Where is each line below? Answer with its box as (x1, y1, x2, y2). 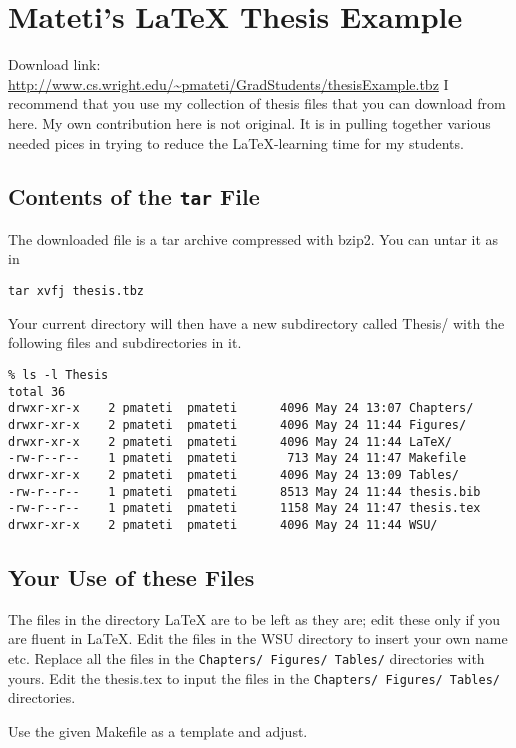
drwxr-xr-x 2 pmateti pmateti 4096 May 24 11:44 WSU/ (8, 517, 438, 532)
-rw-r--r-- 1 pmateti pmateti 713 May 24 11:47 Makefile (8, 451, 467, 466)
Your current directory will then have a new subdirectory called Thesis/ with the (8, 312, 505, 333)
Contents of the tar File (8, 181, 260, 212)
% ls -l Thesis (8, 367, 109, 382)
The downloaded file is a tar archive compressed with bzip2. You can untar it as (8, 228, 499, 249)
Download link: (8, 54, 101, 75)
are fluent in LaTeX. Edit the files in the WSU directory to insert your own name (8, 628, 508, 649)
